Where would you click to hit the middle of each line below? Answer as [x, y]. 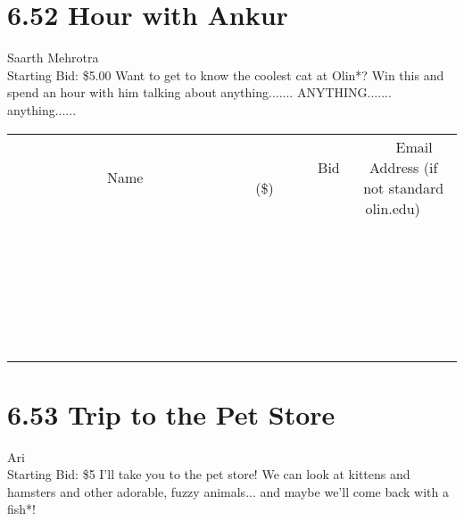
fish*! [21, 509]
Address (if [404, 167]
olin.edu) [393, 208]
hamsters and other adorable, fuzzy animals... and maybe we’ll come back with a [228, 491]
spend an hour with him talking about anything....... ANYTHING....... [199, 92]
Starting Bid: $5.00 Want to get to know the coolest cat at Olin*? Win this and [226, 74]
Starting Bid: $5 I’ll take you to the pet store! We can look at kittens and [209, 474]
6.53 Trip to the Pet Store [171, 413]
